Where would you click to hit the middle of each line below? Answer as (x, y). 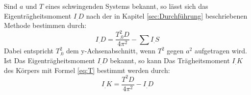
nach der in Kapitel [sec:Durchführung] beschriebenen (167, 15)
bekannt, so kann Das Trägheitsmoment (170, 60)
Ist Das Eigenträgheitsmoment (50, 60)
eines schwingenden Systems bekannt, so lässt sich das (127, 6)
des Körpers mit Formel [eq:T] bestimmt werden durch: (87, 70)
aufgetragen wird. (221, 51)
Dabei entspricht (29, 51)
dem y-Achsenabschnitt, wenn (111, 51)
